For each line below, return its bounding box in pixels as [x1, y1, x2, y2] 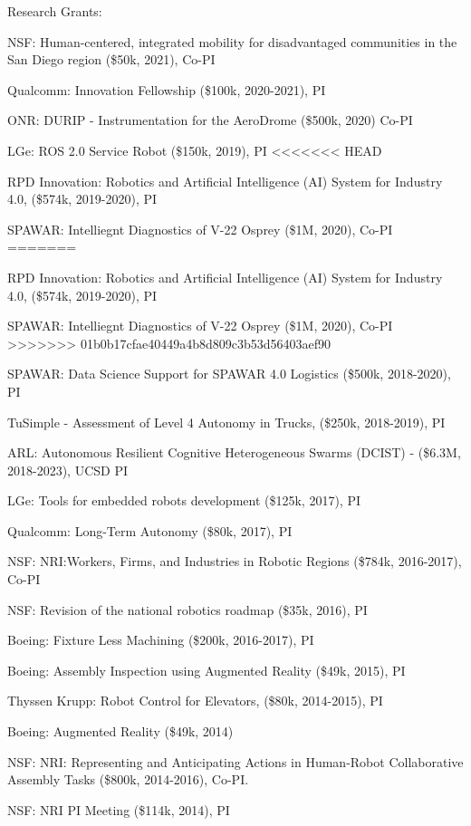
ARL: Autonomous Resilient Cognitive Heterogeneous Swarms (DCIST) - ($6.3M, [7, 443, 461, 462]
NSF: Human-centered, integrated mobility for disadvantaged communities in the [7, 32, 457, 51]
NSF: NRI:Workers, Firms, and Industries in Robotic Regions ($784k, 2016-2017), [7, 552, 462, 571]
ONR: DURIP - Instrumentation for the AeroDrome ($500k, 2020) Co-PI [7, 110, 413, 130]
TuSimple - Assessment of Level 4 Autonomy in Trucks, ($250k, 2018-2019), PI [7, 412, 446, 431]
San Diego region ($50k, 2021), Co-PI [7, 50, 216, 69]
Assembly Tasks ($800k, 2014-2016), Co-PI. [7, 770, 249, 789]
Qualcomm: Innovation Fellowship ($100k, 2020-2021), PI [7, 80, 326, 99]
